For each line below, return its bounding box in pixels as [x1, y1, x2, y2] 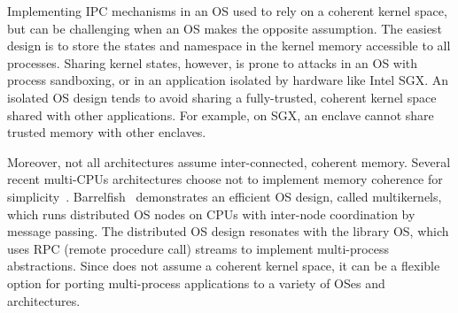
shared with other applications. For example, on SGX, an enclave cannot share [7, 105, 434, 124]
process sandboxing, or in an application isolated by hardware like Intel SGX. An [7, 71, 448, 89]
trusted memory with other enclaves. [7, 123, 206, 141]
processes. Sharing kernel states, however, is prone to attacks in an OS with [7, 53, 418, 72]
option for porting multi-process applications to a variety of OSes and [7, 273, 385, 292]
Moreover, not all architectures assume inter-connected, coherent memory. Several [7, 152, 451, 171]
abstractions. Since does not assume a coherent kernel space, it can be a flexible [7, 256, 440, 275]
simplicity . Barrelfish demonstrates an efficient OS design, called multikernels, [7, 187, 442, 205]
